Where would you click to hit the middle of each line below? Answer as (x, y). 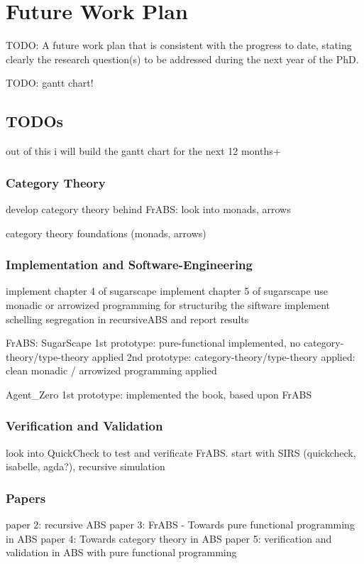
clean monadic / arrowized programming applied (111, 370)
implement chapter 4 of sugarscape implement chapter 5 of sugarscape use (167, 291)
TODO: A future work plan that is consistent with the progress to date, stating (179, 45)
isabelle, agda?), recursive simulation (86, 466)
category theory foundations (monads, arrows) (106, 233)
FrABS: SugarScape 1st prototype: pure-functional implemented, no (153, 343)
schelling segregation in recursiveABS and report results (127, 319)
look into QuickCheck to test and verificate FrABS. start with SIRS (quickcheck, (181, 452)
